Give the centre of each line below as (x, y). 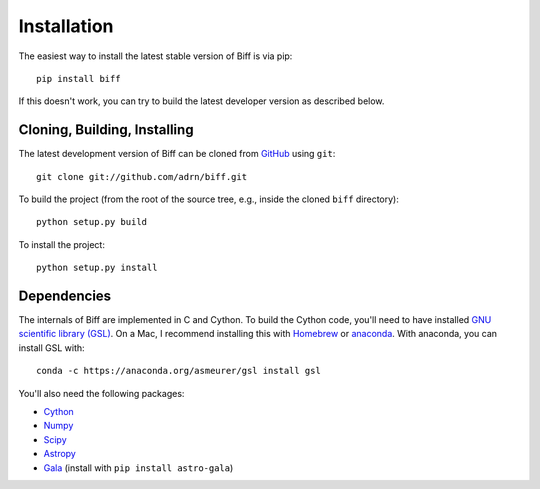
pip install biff (78, 78)
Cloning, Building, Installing (106, 130)
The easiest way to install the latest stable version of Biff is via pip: (155, 56)
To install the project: (61, 244)
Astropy (60, 454)
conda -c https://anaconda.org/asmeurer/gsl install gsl (179, 371)
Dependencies (65, 296)
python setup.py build (92, 222)
